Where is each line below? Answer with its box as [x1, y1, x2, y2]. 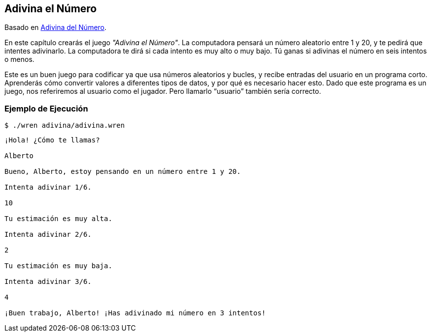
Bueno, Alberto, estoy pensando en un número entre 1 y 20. [4, 168, 241, 176]
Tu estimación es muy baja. [4, 262, 113, 270]
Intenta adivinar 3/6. [4, 278, 92, 286]
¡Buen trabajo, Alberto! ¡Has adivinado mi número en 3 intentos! [4, 309, 266, 317]
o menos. [4, 55, 34, 64]
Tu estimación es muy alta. [4, 215, 113, 223]
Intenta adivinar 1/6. [4, 183, 92, 192]
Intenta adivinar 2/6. [4, 230, 92, 239]
